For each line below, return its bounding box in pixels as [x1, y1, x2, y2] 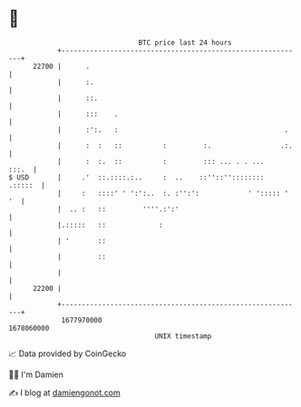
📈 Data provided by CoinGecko [8, 348, 127, 359]
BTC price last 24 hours [138, 38, 232, 47]
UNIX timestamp [154, 331, 212, 341]
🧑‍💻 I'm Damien [8, 369, 64, 380]
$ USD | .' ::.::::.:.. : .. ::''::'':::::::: [8, 172, 265, 182]
